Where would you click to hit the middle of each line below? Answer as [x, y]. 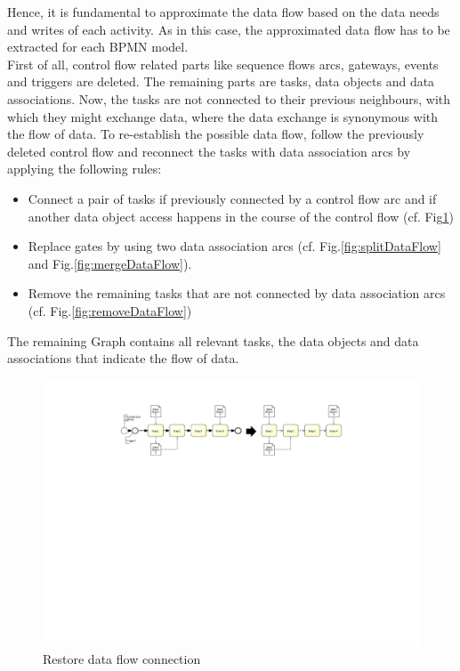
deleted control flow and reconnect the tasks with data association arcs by [209, 151]
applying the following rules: [85, 169]
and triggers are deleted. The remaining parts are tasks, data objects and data [221, 81]
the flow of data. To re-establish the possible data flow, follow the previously [216, 134]
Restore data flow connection [122, 659]
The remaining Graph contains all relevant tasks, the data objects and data [213, 340]
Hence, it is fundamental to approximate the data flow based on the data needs [223, 12]
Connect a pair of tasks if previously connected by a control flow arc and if [232, 198]
